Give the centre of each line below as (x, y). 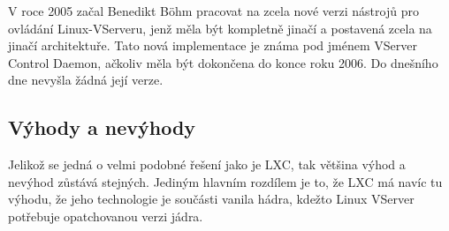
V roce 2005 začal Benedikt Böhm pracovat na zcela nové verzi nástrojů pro (213, 11)
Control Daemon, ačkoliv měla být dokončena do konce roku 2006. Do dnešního (223, 62)
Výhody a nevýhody (102, 127)
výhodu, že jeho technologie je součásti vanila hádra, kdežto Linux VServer (211, 199)
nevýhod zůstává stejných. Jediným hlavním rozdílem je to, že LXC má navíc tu (225, 181)
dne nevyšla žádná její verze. (86, 80)
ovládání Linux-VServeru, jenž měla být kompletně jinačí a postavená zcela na (220, 28)
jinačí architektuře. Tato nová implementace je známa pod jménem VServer (213, 45)
